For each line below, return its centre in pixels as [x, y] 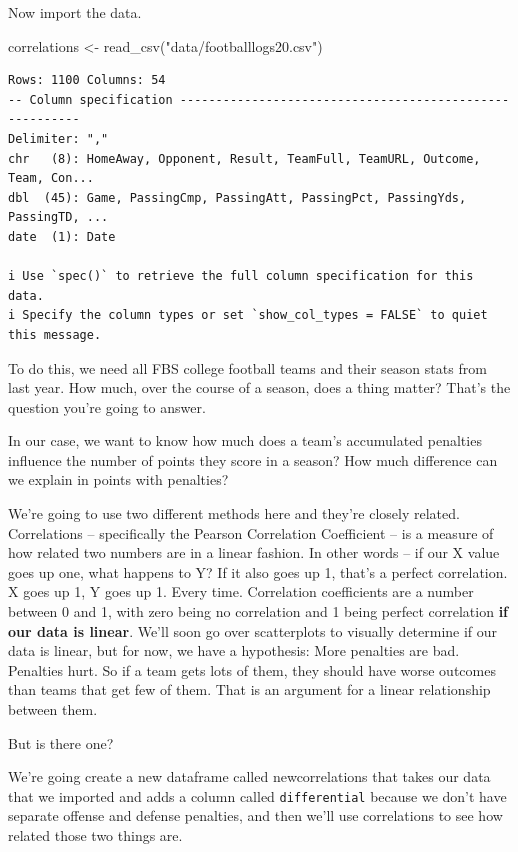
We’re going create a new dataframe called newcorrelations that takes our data [249, 776]
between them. [53, 709]
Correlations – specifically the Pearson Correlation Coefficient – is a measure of [251, 532]
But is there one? [61, 742]
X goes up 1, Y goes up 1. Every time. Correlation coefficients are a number [241, 591]
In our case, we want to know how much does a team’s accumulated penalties [245, 440]
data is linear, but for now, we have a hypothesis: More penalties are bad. [234, 650]
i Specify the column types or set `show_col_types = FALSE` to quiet [248, 315]
